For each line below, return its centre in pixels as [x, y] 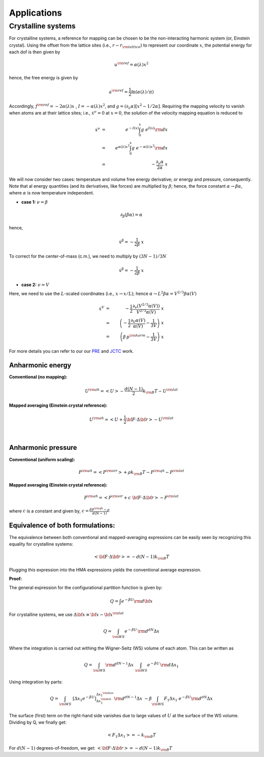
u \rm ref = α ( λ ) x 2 [131, 64]
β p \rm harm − [136, 336]
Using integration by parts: [36, 682]
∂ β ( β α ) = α [131, 215]
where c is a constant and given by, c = [49, 511]
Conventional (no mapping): [38, 377]
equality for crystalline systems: [41, 544]
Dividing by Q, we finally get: [38, 722]
